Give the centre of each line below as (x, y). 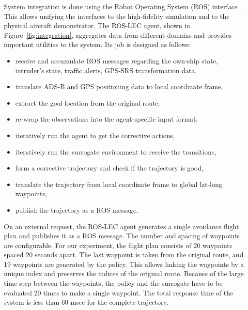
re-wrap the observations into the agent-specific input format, (107, 119)
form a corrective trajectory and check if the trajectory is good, (109, 168)
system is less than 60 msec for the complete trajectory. (86, 302)
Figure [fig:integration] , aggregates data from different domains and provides (118, 35)
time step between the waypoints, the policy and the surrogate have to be (113, 283)
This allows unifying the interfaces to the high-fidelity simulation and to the (117, 16)
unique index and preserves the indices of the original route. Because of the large (124, 273)
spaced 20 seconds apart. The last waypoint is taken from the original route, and (124, 255)
